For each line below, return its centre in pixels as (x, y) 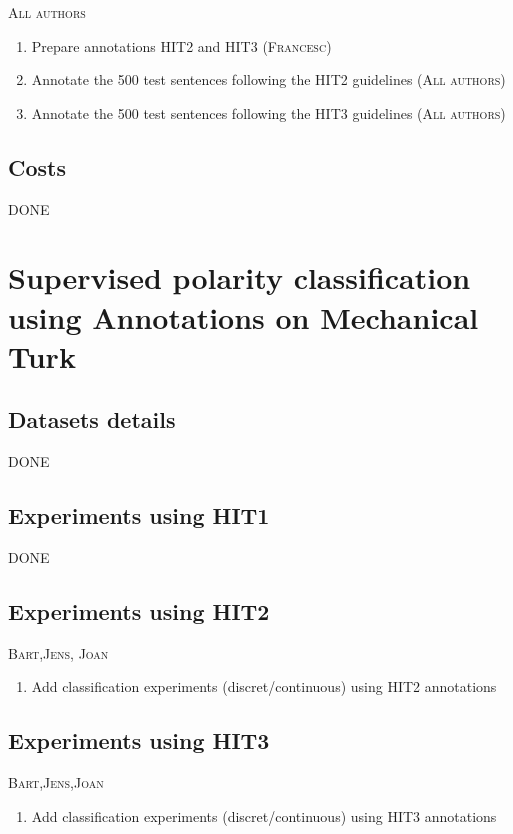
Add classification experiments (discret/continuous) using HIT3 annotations (264, 815)
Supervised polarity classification (239, 277)
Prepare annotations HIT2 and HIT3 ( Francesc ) (181, 45)
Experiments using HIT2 (139, 610)
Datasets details (92, 419)
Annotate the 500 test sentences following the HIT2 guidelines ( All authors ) (268, 79)
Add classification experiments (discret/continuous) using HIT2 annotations (264, 686)
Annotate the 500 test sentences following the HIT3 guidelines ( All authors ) (268, 112)
